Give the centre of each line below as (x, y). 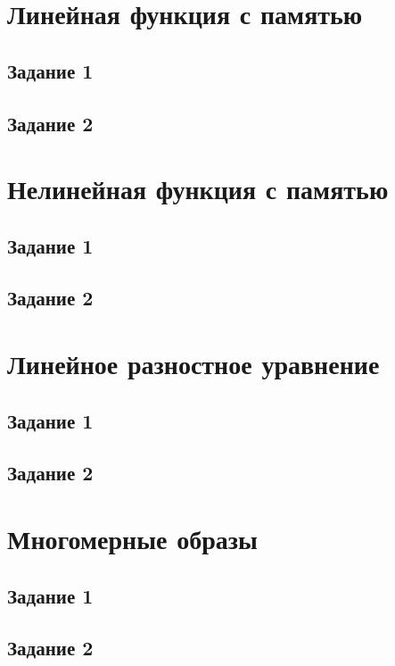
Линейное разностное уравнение (193, 364)
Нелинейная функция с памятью (198, 189)
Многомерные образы (132, 538)
